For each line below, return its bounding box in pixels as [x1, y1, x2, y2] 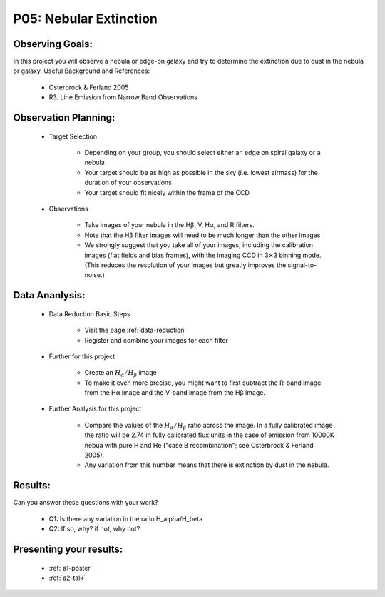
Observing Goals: [13, 38, 93, 50]
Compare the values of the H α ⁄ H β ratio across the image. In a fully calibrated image [84, 421, 333, 431]
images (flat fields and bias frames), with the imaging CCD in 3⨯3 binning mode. [84, 251, 322, 259]
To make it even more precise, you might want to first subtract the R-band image [84, 378, 322, 387]
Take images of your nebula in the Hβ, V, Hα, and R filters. [84, 221, 255, 229]
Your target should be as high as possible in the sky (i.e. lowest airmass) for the [84, 168, 319, 176]
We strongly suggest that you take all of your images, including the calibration [84, 241, 314, 249]
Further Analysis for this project [48, 404, 142, 413]
